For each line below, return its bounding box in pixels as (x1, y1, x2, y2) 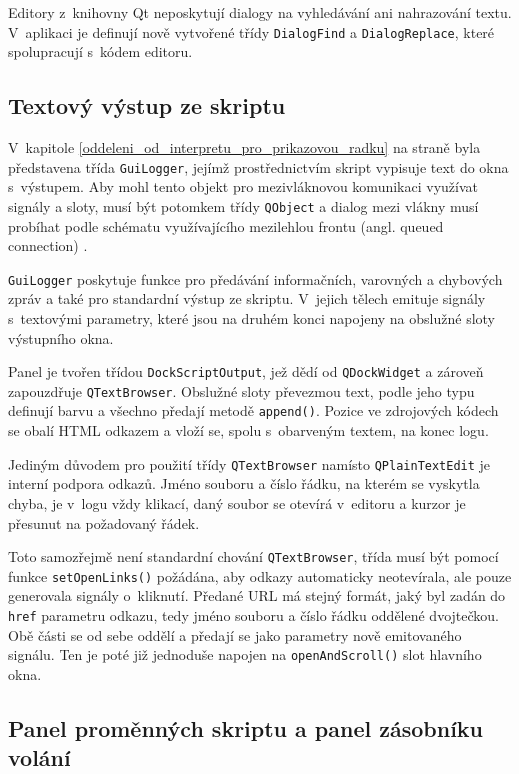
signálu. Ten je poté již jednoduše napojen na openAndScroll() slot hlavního (8, 644, 482, 665)
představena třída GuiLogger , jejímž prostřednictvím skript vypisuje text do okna (8, 156, 509, 177)
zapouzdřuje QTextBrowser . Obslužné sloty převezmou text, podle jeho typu (8, 380, 475, 401)
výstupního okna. (8, 327, 114, 348)
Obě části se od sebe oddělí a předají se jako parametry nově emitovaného (8, 624, 462, 645)
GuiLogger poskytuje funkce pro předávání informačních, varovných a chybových (8, 268, 503, 289)
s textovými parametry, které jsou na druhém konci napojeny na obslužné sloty (8, 307, 495, 328)
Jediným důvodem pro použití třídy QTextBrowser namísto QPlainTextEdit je (8, 453, 491, 474)
